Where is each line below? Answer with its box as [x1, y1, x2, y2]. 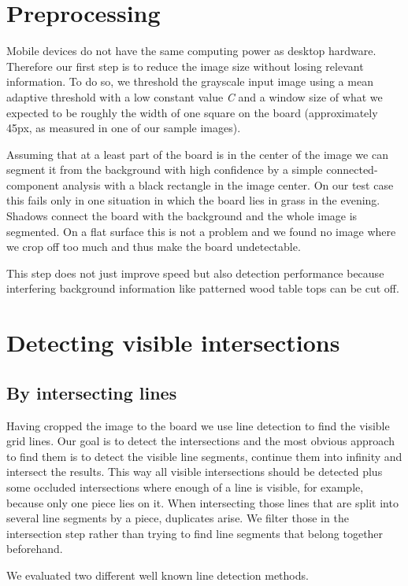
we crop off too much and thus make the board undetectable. [6, 238, 301, 255]
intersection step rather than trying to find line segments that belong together [6, 525, 384, 541]
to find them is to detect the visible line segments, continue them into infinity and [6, 448, 402, 464]
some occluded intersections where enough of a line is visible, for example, [6, 478, 364, 495]
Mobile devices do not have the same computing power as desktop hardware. [6, 42, 376, 59]
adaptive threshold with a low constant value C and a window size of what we [6, 88, 383, 105]
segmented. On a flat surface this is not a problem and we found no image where [6, 223, 396, 239]
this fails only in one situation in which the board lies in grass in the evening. [6, 192, 380, 208]
